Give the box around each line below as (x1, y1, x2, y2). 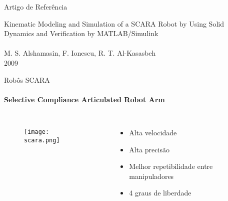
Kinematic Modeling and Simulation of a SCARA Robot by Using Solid (4, 18, 224, 29)
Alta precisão (129, 144, 169, 154)
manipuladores (129, 170, 174, 181)
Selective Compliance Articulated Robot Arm (4, 94, 165, 104)
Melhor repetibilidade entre (129, 161, 213, 171)
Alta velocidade (129, 127, 177, 137)
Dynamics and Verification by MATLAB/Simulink (4, 28, 158, 39)
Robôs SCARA (4, 74, 50, 85)
